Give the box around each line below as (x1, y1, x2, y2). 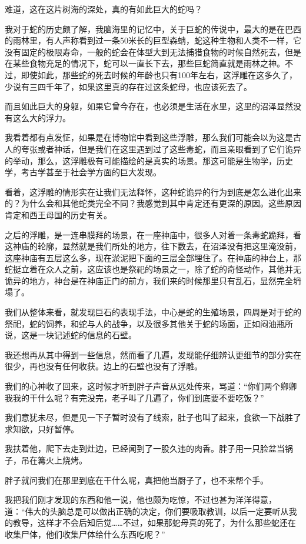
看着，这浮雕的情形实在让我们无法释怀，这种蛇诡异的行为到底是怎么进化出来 (5, 185, 301, 198)
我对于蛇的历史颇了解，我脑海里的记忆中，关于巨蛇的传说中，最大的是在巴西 (5, 22, 301, 35)
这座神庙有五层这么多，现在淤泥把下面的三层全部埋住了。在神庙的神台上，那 (5, 251, 301, 263)
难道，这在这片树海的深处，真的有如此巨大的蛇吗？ (5, 3, 202, 15)
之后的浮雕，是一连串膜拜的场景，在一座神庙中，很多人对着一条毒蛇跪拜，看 (5, 228, 301, 241)
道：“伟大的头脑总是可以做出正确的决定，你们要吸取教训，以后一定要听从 (5, 505, 289, 517)
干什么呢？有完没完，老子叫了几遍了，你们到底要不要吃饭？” (29, 391, 264, 403)
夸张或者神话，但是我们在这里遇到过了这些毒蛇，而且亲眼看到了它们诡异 (21, 142, 301, 155)
